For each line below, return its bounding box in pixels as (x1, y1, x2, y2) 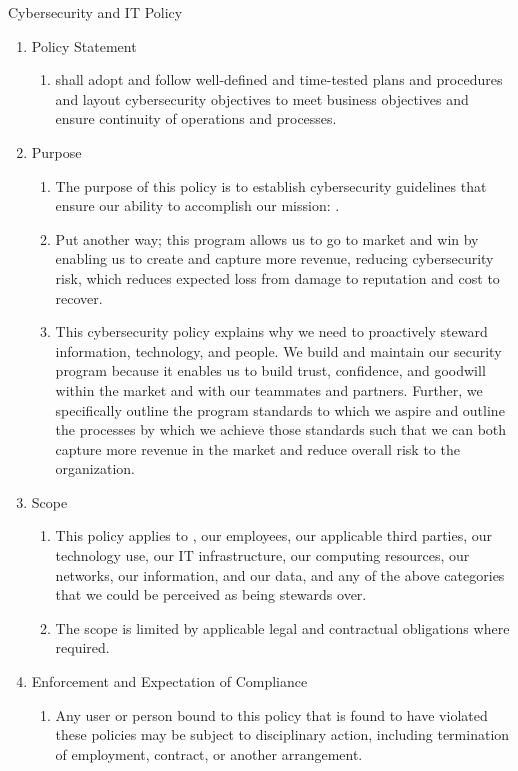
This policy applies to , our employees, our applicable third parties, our (55, 525, 493, 546)
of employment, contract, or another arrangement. (55, 743, 363, 764)
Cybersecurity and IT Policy (8, 2, 183, 22)
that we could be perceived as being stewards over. (55, 584, 367, 605)
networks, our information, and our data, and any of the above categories (55, 564, 505, 585)
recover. (55, 287, 103, 308)
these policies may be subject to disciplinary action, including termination (55, 724, 510, 745)
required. (55, 637, 110, 658)
